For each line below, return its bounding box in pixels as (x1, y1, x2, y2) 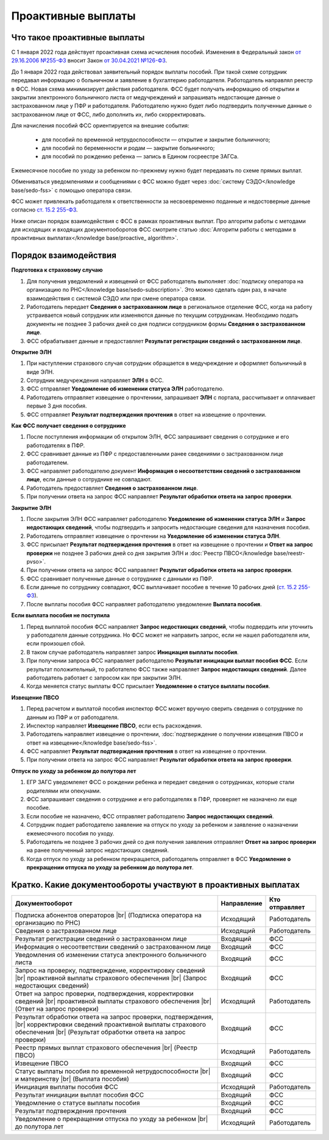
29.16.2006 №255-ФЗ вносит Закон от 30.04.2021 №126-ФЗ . (11, 57, 168, 64)
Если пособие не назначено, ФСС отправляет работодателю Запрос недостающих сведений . (26, 812, 274, 820)
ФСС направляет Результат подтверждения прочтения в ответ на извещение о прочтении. (26, 748, 267, 755)
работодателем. (26, 459, 69, 466)
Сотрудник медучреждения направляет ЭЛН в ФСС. (26, 377, 164, 384)
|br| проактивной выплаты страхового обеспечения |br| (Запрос (15, 974, 207, 982)
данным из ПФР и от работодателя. (26, 713, 119, 721)
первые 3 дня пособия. (26, 402, 87, 409)
